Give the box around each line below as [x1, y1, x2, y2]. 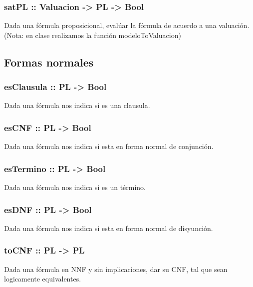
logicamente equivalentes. [4, 273, 81, 284]
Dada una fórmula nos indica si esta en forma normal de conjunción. [4, 141, 214, 151]
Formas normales [4, 54, 94, 69]
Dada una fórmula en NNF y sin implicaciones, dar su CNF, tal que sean [4, 263, 228, 274]
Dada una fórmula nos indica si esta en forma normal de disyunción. [4, 222, 213, 233]
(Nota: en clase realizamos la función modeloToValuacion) [4, 29, 181, 40]
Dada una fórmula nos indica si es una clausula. [4, 100, 150, 110]
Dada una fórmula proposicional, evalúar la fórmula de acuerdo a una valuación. [4, 20, 250, 30]
